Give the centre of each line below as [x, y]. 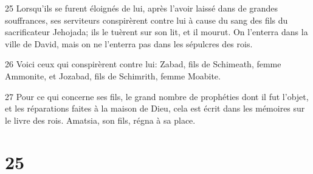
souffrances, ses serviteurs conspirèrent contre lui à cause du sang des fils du [146, 20]
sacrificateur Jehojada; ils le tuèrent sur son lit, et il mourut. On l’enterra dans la [156, 32]
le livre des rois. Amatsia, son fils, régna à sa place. [100, 120]
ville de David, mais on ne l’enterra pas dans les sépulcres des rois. [129, 43]
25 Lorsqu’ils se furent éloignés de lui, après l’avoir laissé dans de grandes [142, 8]
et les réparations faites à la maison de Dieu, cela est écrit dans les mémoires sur [155, 108]
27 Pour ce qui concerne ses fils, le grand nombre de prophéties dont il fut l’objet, [157, 96]
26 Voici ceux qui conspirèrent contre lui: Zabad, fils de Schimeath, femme [143, 64]
